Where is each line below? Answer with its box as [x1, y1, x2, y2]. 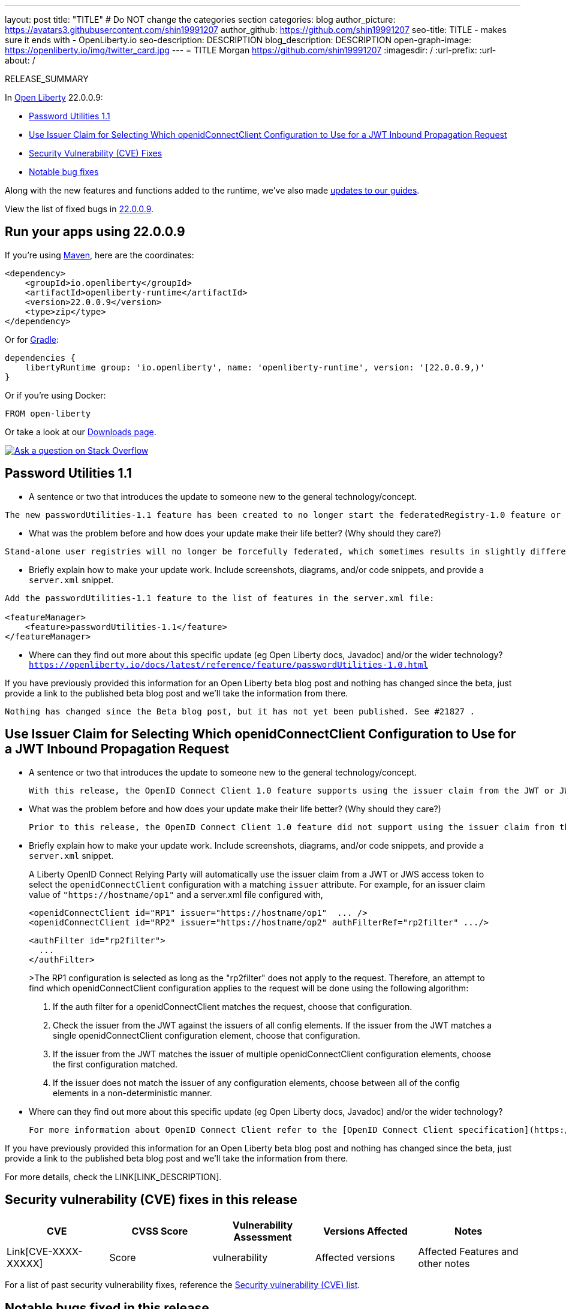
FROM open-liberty [5, 408, 91, 418]
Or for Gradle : [5, 334, 59, 345]
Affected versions [315, 1251, 395, 1264]
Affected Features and [418, 1245, 519, 1258]
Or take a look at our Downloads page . [5, 426, 156, 437]
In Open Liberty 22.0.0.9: [5, 92, 103, 102]
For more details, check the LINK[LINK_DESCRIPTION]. [5, 1171, 222, 1182]
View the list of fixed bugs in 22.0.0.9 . [5, 204, 154, 214]
